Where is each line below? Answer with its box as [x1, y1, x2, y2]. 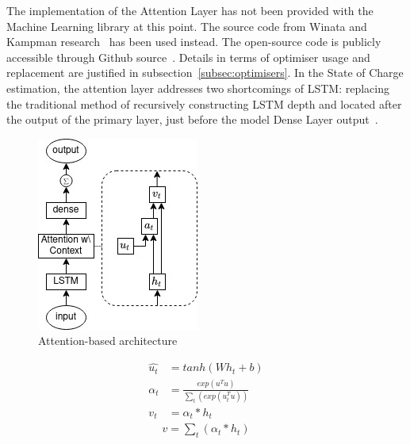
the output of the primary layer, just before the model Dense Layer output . [6, 111, 378, 128]
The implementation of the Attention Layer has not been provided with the [6, 2, 374, 18]
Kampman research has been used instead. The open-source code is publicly [6, 33, 381, 50]
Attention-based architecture [38, 332, 178, 349]
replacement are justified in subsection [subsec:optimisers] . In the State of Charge [6, 64, 404, 81]
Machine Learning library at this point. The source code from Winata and [6, 17, 367, 34]
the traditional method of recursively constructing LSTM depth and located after [6, 95, 402, 112]
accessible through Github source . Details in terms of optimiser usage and [6, 48, 370, 65]
